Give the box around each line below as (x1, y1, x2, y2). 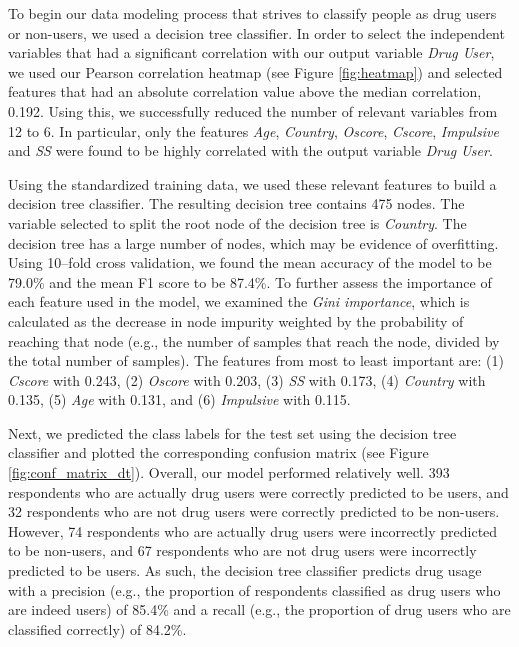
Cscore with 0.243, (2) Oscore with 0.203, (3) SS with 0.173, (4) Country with (8, 369, 486, 390)
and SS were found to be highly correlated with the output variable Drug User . (8, 140, 493, 161)
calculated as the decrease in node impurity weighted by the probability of (8, 310, 464, 331)
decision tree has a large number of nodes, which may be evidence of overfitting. (8, 232, 499, 253)
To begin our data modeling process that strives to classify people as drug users (8, 3, 497, 23)
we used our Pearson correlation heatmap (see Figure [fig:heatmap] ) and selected (8, 61, 503, 82)
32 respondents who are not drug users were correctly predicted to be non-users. (8, 501, 500, 522)
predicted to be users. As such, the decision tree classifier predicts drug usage (8, 560, 482, 581)
